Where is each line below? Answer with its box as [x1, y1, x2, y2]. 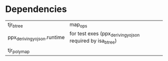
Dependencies [5, 3, 67, 15]
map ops [69, 21, 87, 29]
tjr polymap [7, 46, 30, 54]
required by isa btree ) [69, 37, 117, 45]
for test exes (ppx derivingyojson [69, 30, 140, 38]
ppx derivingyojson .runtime [7, 33, 65, 41]
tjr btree [7, 21, 23, 29]
